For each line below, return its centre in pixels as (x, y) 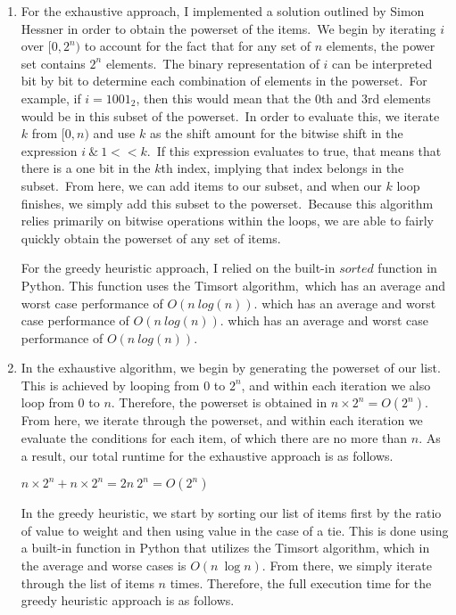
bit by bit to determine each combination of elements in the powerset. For (224, 81)
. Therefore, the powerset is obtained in (219, 402)
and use (114, 133)
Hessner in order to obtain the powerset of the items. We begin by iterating (228, 28)
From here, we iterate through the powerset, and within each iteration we (222, 420)
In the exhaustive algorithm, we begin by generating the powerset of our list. (231, 368)
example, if (51, 98)
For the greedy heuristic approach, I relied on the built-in (178, 268)
